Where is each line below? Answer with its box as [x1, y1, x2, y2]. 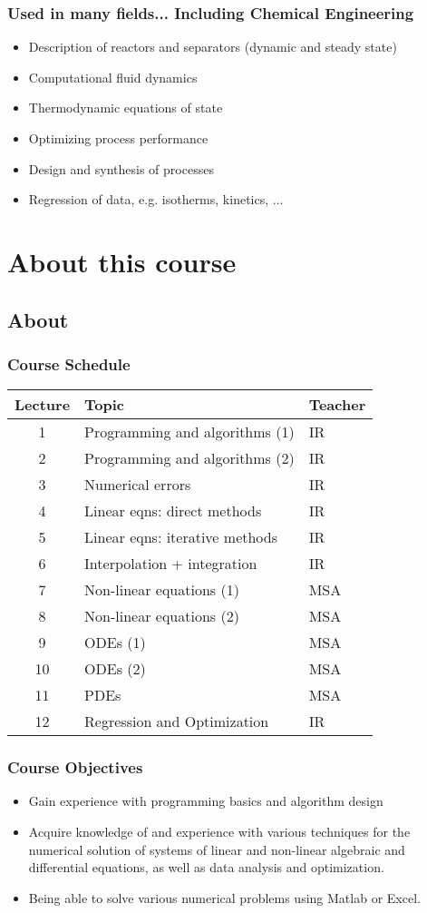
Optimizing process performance [28, 129, 209, 147]
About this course [7, 242, 237, 280]
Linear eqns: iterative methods [84, 526, 278, 548]
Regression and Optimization [84, 711, 269, 732]
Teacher [308, 394, 366, 416]
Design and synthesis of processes [28, 159, 214, 178]
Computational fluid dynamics [28, 67, 198, 86]
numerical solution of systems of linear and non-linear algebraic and [28, 839, 405, 859]
